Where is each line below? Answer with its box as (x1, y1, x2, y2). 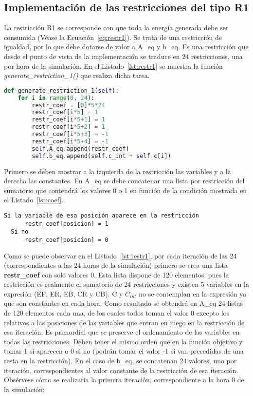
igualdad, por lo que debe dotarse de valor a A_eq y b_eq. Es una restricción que (4, 41, 249, 52)
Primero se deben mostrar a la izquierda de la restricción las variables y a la (4, 166, 231, 176)
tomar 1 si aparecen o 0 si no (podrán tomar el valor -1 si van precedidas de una (4, 346, 244, 356)
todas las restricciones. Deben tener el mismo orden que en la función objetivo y (4, 336, 243, 346)
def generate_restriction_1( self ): (4, 87, 119, 94)
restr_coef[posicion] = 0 (24, 236, 108, 243)
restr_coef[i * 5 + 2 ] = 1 (32, 123, 105, 131)
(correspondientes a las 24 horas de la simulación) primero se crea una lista (4, 260, 228, 270)
